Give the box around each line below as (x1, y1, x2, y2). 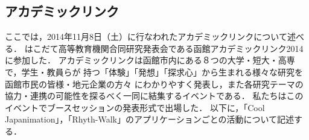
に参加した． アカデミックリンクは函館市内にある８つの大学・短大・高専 (5, 54, 295, 66)
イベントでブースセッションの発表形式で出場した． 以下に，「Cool (5, 101, 265, 113)
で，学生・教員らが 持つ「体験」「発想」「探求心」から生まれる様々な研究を (5, 65, 304, 78)
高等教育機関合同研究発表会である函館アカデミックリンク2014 (58, 42, 304, 54)
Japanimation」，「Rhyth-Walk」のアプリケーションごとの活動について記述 (5, 113, 295, 126)
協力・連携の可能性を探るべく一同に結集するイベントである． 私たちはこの (5, 89, 304, 102)
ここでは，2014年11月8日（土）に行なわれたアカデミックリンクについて (5, 30, 287, 43)
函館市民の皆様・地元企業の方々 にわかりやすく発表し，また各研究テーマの (5, 77, 304, 90)
